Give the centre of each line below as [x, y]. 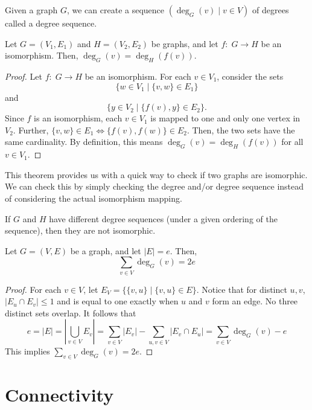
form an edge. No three [255, 301]
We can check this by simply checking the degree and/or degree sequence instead [154, 186]
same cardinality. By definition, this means [84, 142]
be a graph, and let [106, 250]
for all [292, 142]
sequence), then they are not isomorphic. [80, 230]
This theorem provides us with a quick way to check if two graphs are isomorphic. [156, 174]
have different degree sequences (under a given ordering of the [163, 218]
